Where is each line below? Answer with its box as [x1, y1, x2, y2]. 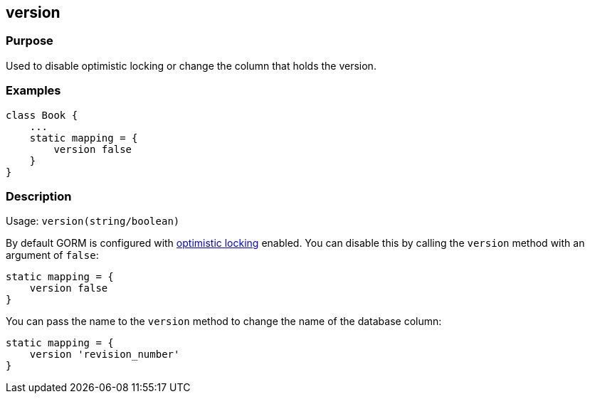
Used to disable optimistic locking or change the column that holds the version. [6, 59, 376, 72]
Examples [6, 83, 61, 98]
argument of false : [6, 249, 99, 262]
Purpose [6, 33, 53, 48]
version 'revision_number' [29, 349, 180, 361]
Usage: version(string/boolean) [6, 215, 180, 228]
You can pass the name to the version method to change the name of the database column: [6, 315, 442, 328]
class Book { [6, 109, 78, 121]
